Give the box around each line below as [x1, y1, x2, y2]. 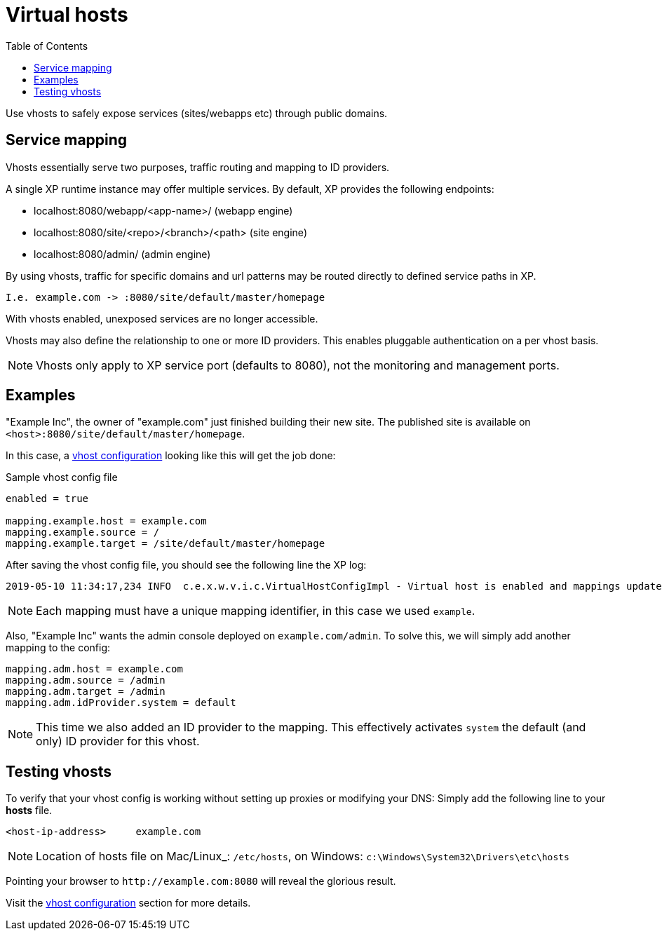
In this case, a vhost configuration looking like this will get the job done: [6, 449, 336, 462]
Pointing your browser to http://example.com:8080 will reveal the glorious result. [6, 875, 396, 888]
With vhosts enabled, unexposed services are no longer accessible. [6, 312, 318, 325]
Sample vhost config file [6, 471, 118, 484]
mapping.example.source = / [6, 527, 160, 538]
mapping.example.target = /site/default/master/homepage [6, 538, 325, 550]
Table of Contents [6, 39, 88, 52]
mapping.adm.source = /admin [6, 674, 165, 686]
